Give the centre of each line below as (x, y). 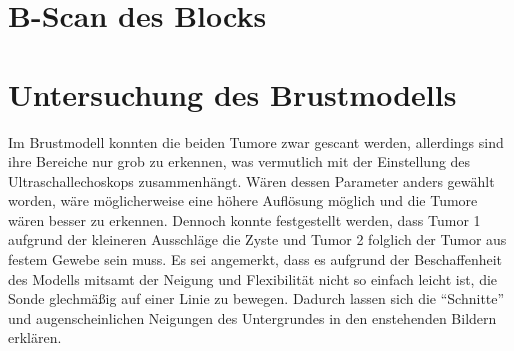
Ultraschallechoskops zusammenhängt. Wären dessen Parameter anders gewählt (251, 180)
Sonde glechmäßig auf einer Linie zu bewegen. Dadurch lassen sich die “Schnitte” (256, 298)
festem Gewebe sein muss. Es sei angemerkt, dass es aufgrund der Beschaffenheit (255, 259)
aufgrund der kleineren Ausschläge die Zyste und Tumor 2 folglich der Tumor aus (257, 239)
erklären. (35, 337)
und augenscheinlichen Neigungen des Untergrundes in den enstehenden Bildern (252, 317)
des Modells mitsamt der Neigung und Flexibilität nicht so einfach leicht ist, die (253, 278)
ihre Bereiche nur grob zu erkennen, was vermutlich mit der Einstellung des (239, 161)
